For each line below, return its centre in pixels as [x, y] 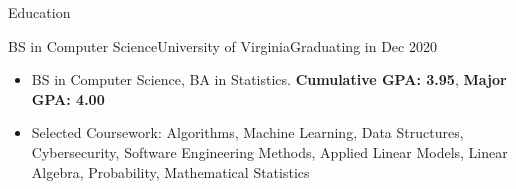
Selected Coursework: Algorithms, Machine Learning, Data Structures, [247, 132]
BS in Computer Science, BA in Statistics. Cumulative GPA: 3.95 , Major [269, 79]
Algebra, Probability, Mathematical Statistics [170, 171]
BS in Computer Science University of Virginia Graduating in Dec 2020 [222, 45]
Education [39, 12]
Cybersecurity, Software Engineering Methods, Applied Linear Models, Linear [269, 151]
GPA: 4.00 [68, 98]
